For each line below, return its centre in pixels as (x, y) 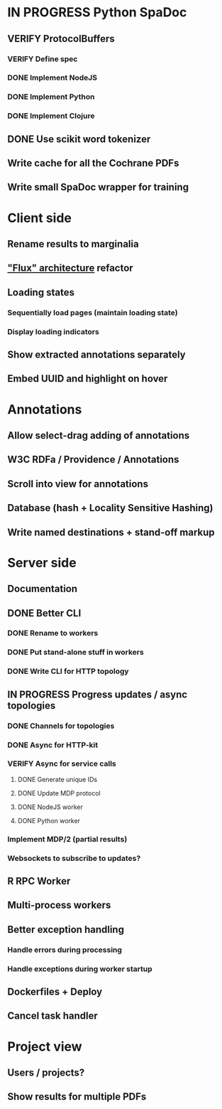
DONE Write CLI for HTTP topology (68, 671)
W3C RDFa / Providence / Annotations (93, 460)
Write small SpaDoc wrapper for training (98, 187)
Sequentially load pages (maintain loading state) (93, 312)
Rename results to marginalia (73, 244)
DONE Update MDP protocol (59, 793)
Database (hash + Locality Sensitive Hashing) (110, 508)
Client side (40, 218)
